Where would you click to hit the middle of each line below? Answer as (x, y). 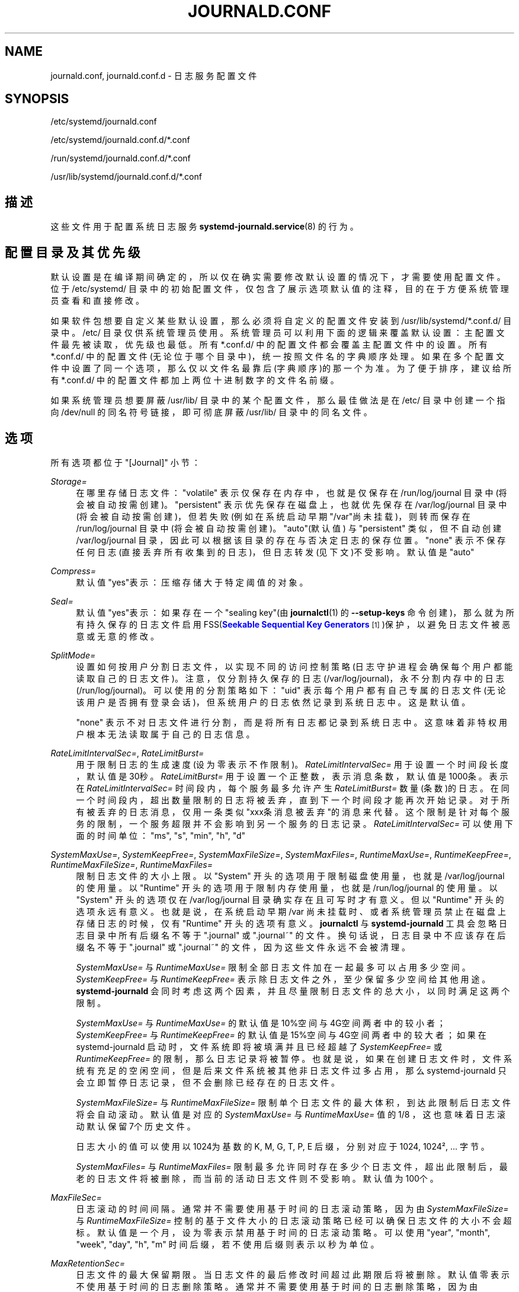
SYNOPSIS (37, 99)
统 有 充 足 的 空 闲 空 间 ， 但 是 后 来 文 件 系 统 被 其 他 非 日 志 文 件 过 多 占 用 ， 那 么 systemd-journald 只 (291, 1070)
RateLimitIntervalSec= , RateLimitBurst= (127, 753)
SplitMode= (73, 655)
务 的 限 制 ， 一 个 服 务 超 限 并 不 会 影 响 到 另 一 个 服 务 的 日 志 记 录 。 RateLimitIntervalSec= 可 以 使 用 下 (294, 823)
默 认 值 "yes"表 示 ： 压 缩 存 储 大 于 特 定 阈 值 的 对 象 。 (192, 582)
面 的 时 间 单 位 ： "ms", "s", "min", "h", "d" (161, 835)
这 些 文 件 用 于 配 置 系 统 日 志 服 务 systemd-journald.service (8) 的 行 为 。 (204, 227)
